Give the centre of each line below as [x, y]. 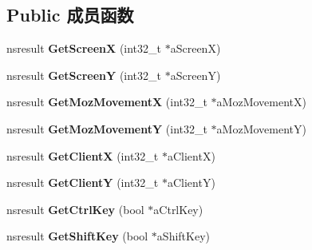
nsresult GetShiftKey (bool [77, 236]
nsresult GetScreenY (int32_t [84, 75]
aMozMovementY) [261, 128]
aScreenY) [195, 75]
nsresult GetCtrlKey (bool [75, 209]
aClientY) [191, 183]
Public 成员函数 [70, 15]
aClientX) [191, 155]
